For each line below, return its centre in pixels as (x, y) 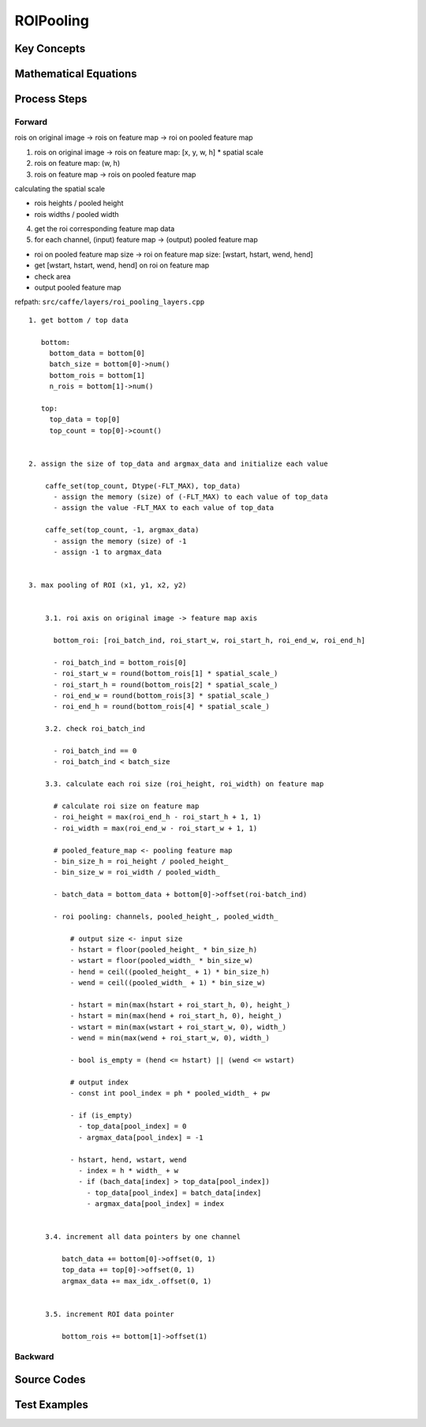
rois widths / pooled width (77, 214)
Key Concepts (50, 49)
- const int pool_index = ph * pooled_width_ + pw (170, 1094)
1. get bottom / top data (79, 320)
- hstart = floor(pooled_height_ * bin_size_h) (164, 950)
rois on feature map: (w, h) (77, 163)
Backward (34, 1356)
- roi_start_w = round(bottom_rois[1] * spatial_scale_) (166, 674)
